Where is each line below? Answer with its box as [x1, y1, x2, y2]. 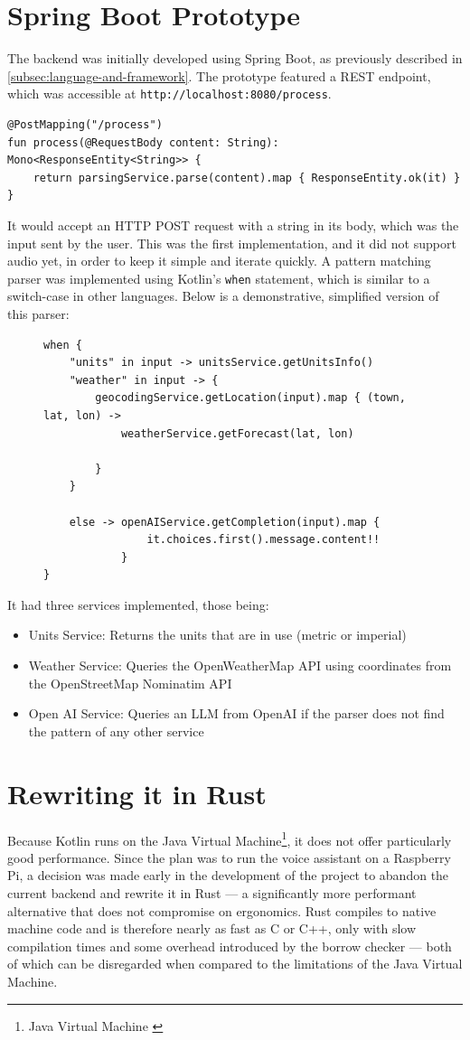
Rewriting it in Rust [7, 774, 267, 811]
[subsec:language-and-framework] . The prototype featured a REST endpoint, [7, 66, 431, 85]
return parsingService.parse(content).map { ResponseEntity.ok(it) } [33, 171, 461, 184]
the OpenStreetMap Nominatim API [28, 673, 232, 692]
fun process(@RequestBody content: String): [7, 136, 279, 149]
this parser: [7, 304, 70, 323]
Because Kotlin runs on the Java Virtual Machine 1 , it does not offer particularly [7, 828, 452, 849]
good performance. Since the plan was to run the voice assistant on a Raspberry [7, 848, 451, 867]
